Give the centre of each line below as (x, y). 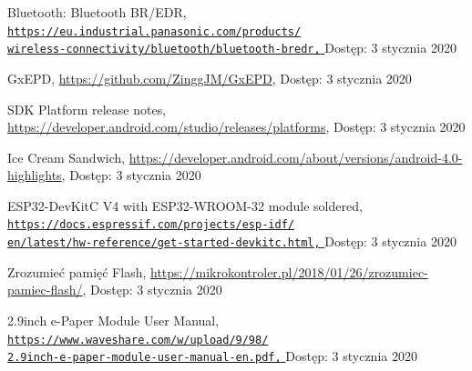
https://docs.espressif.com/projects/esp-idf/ (151, 225)
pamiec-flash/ (45, 290)
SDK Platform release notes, (87, 109)
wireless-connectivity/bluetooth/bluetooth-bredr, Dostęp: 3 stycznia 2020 (232, 48)
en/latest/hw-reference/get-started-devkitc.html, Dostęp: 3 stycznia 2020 (232, 241)
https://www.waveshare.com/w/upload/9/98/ (138, 340)
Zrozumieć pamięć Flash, (77, 271)
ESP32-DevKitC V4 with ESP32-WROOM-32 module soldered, (185, 205)
